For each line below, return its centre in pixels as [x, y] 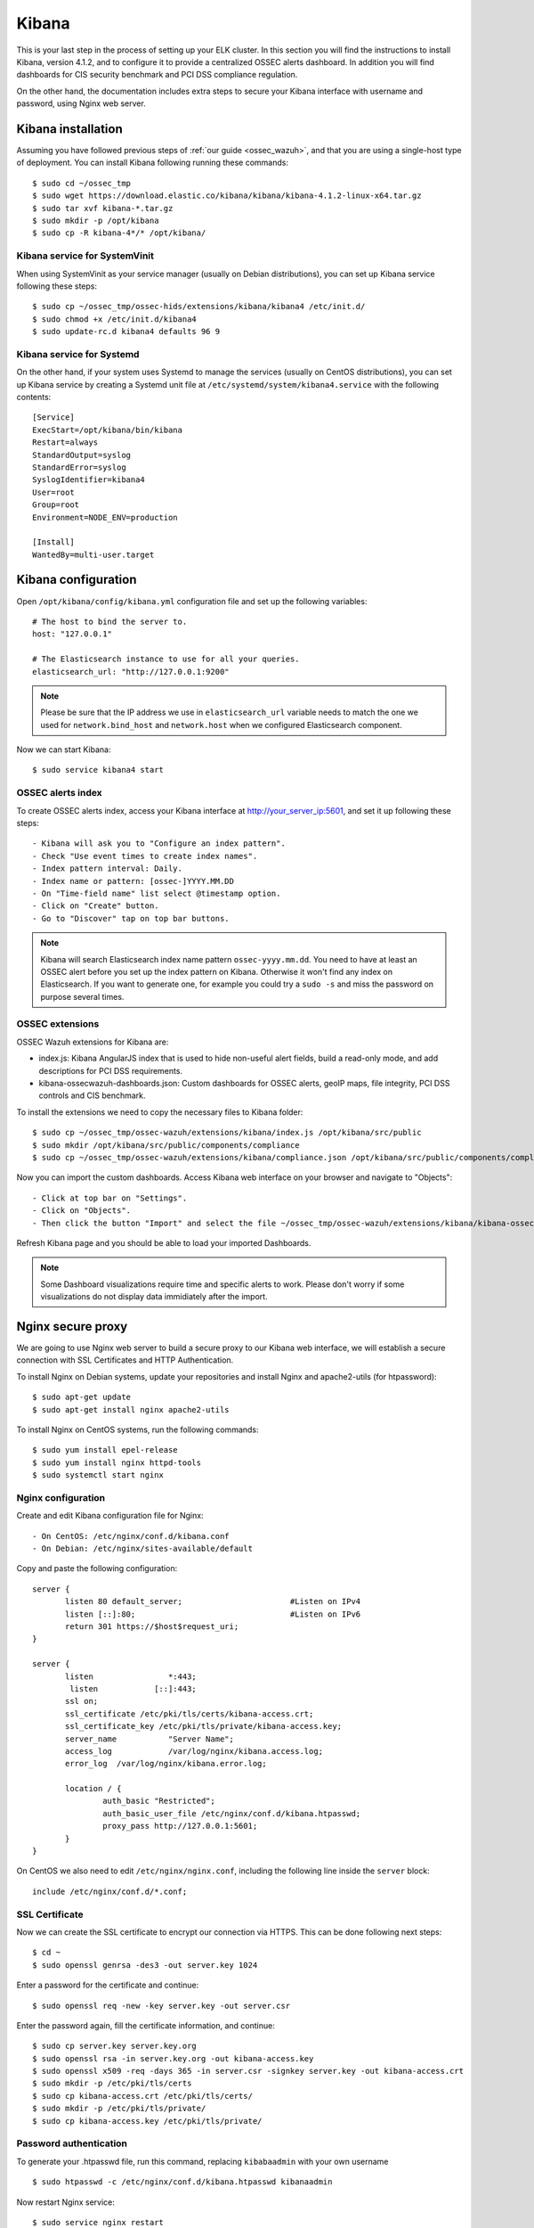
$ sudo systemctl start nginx [98, 1475]
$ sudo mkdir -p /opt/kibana [96, 220]
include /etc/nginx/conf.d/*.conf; [110, 1891]
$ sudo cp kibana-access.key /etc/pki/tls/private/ [147, 2121]
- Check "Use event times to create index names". [145, 856]
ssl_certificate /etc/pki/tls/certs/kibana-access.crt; [190, 1714]
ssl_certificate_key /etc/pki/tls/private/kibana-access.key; [204, 1726]
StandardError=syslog [79, 467]
